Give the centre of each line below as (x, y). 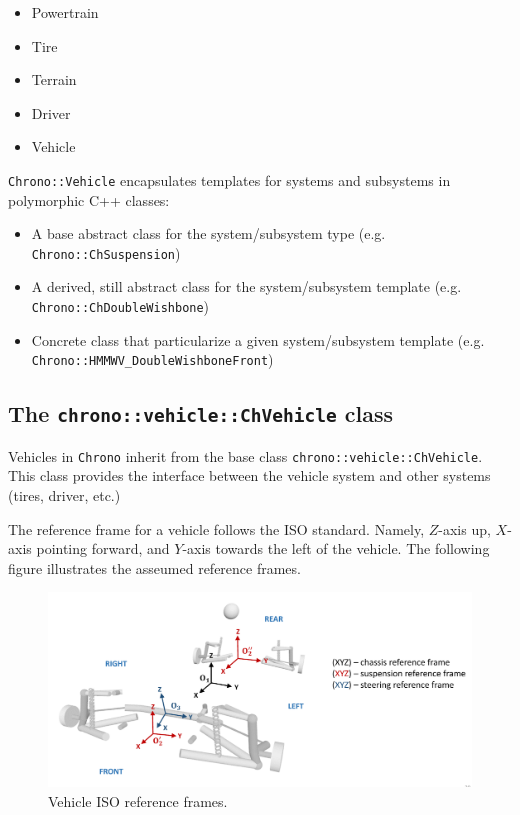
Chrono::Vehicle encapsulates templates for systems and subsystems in (229, 179)
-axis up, (464, 528)
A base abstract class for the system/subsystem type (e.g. (208, 233)
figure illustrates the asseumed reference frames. (154, 567)
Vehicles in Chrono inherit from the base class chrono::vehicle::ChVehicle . (245, 455)
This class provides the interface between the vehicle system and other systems (249, 475)
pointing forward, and (103, 548)
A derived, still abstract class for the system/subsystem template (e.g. (246, 286)
